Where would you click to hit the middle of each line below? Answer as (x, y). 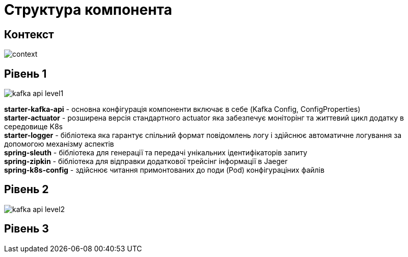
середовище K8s (33, 127)
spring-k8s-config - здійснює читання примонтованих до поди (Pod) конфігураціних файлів (164, 170)
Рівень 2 (27, 190)
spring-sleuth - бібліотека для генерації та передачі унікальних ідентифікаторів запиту (156, 153)
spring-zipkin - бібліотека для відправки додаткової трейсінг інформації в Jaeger (146, 161)
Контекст (29, 34)
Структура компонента (88, 10)
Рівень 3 (27, 229)
